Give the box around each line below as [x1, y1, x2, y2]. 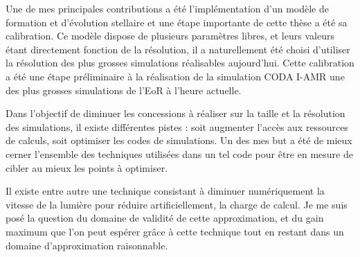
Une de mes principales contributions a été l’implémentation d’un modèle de [6, 1, 329, 15]
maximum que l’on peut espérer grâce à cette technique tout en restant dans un [6, 224, 344, 238]
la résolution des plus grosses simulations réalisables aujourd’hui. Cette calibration [6, 55, 354, 70]
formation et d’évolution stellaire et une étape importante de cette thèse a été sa [6, 15, 348, 29]
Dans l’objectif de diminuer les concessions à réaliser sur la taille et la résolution [6, 106, 345, 121]
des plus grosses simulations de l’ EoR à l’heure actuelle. [6, 82, 242, 97]
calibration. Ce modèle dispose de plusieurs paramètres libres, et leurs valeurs [6, 28, 334, 43]
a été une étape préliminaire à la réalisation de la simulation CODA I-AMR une [6, 69, 345, 83]
